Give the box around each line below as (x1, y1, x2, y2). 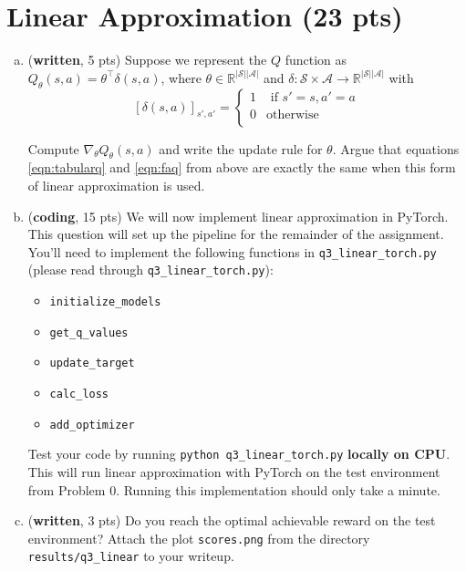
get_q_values (49, 326, 129, 339)
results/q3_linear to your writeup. (27, 546, 234, 566)
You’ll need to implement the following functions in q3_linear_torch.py (27, 242, 437, 261)
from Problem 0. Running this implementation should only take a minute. (27, 480, 440, 499)
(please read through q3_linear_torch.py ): (27, 260, 274, 279)
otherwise (266, 109, 319, 122)
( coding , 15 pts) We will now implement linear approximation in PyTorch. (27, 206, 449, 225)
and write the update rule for (159, 139, 323, 158)
